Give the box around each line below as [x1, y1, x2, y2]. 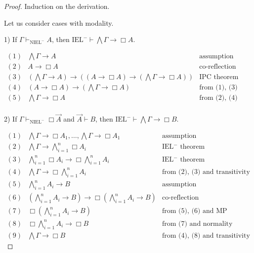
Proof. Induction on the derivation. [4, 1, 110, 11]
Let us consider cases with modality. [4, 17, 114, 28]
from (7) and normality [162, 220, 233, 227]
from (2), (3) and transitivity [162, 168, 250, 175]
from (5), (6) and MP [162, 208, 227, 215]
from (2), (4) [199, 94, 238, 101]
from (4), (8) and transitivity [162, 232, 250, 239]
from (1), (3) [199, 84, 238, 91]
